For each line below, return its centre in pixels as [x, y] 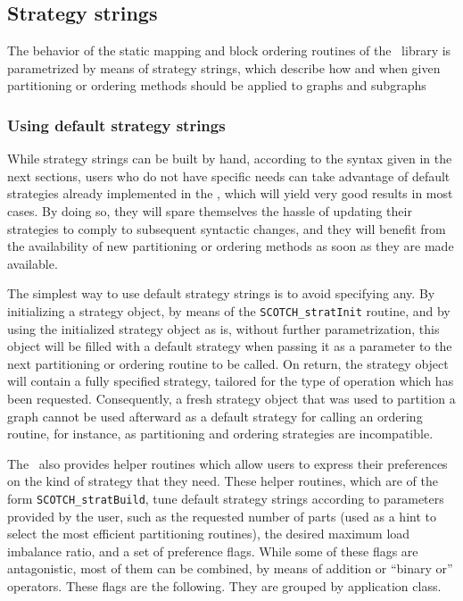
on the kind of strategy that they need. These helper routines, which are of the [223, 481]
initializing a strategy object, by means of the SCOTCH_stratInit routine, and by [229, 310]
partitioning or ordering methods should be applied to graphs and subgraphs [217, 85]
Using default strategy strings [116, 125]
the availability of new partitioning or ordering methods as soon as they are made [231, 246]
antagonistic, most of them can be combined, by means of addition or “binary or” [230, 568]
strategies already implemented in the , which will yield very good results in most [230, 193]
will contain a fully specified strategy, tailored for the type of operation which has [231, 381]
